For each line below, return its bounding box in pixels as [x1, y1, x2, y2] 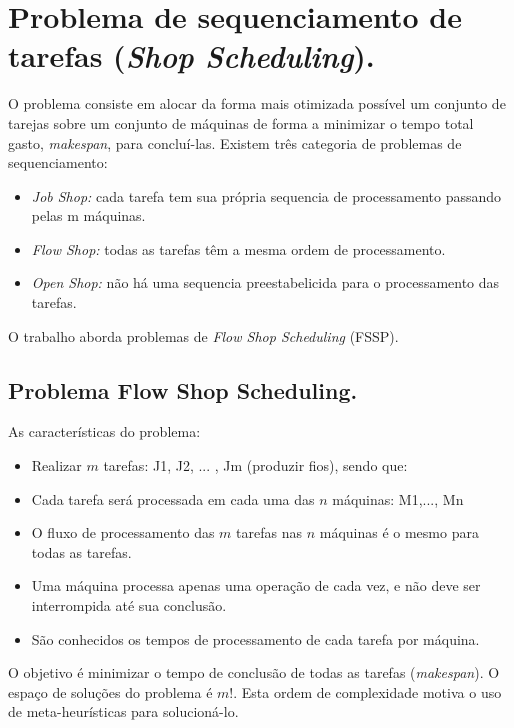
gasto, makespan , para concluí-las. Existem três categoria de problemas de [8, 132, 462, 153]
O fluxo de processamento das [31, 522, 215, 543]
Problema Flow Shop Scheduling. [8, 374, 358, 405]
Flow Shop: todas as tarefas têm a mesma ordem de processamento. [31, 238, 446, 259]
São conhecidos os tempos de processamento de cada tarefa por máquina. [31, 628, 480, 649]
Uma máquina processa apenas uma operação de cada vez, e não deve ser [31, 575, 481, 596]
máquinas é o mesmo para [319, 522, 479, 543]
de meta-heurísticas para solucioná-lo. [8, 701, 239, 722]
